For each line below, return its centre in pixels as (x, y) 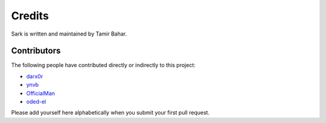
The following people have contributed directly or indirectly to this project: (103, 65)
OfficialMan (41, 93)
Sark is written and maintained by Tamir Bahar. (69, 34)
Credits (30, 16)
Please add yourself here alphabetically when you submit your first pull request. (110, 113)
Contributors (36, 51)
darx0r (35, 76)
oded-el (36, 102)
